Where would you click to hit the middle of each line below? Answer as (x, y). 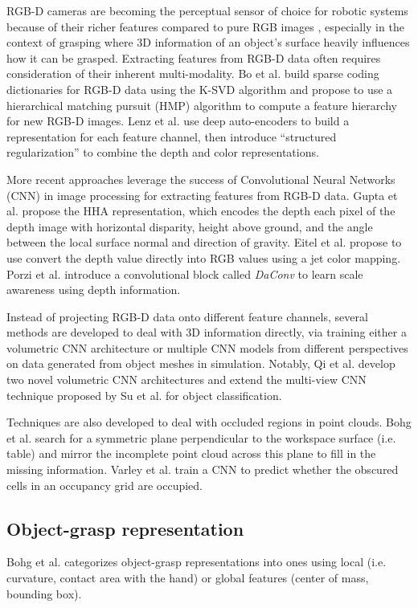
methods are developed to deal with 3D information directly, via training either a (207, 332)
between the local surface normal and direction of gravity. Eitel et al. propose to (204, 242)
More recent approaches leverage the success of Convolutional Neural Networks (201, 179)
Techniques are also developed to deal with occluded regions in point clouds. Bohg (209, 422)
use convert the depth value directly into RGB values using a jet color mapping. (204, 257)
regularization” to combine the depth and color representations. (163, 152)
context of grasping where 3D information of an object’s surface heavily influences (208, 42)
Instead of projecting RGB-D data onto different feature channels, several (187, 316)
